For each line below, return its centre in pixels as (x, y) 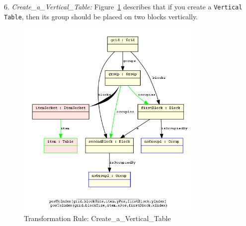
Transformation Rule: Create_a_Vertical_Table (97, 218)
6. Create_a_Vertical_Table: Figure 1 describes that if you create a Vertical (123, 6)
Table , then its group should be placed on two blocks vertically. (101, 16)
